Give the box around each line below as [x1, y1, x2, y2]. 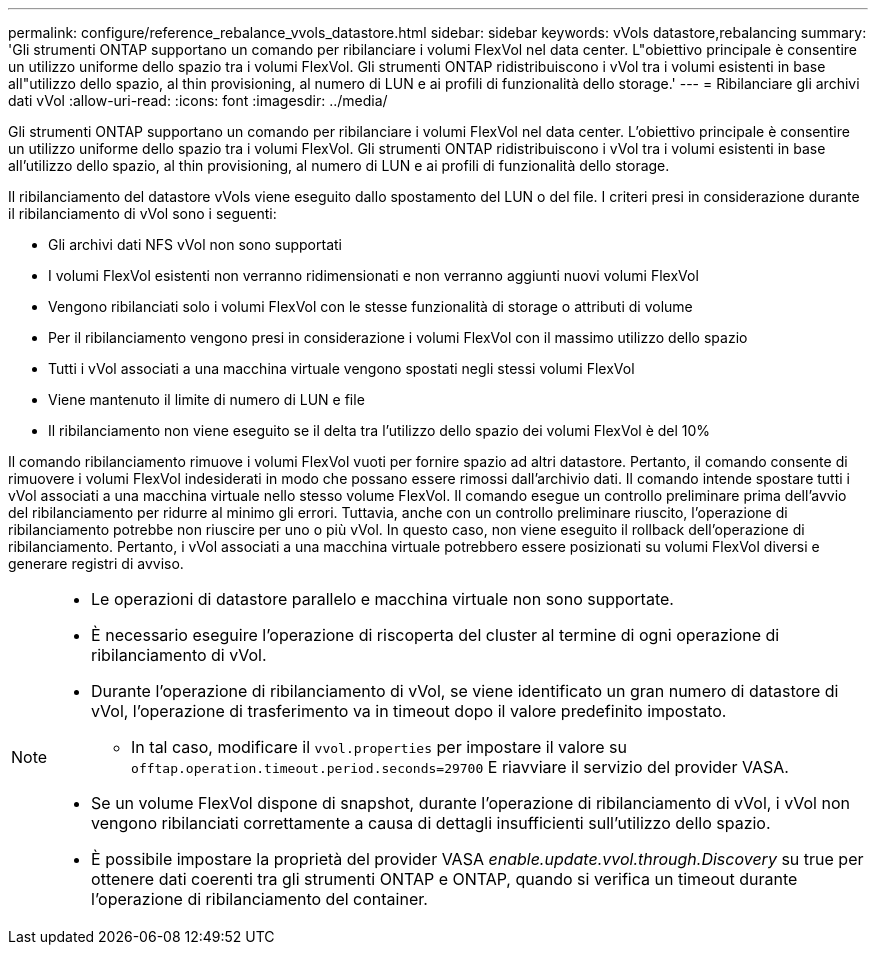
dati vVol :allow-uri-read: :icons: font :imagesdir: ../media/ [8, 92, 388, 109]
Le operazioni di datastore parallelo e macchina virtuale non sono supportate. [91, 589, 674, 609]
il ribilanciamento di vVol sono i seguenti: [8, 205, 277, 222]
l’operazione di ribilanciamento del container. [91, 889, 428, 909]
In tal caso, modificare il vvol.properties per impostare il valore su [131, 737, 627, 757]
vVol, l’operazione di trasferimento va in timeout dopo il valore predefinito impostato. [91, 701, 727, 721]
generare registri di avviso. [8, 555, 184, 572]
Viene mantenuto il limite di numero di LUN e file [48, 391, 365, 408]
